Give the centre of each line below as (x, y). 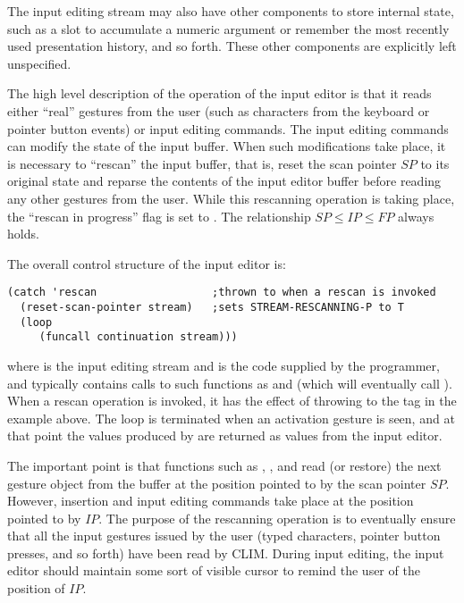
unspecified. (39, 63)
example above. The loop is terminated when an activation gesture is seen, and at (231, 418)
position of (36, 588)
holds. (23, 234)
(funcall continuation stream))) (138, 337)
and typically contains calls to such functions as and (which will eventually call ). (230, 383)
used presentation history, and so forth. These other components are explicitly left (232, 46)
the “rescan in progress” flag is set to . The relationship (159, 216)
